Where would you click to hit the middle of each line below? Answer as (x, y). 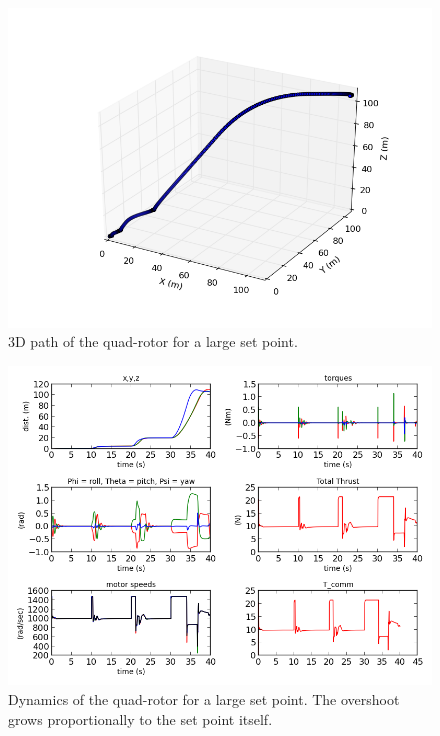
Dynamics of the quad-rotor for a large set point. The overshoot (204, 698)
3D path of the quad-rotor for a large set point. (153, 341)
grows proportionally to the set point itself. (140, 718)
